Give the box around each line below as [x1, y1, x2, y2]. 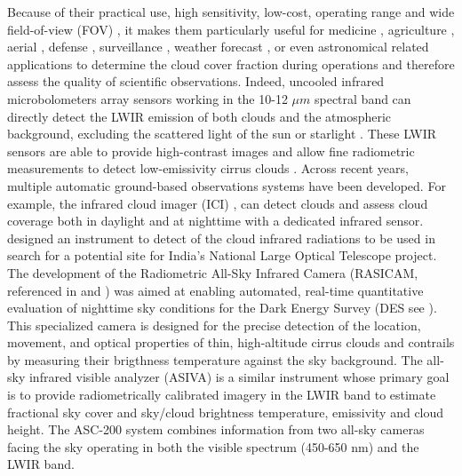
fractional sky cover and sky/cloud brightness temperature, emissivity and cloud [7, 402, 444, 421]
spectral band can [314, 89, 411, 107]
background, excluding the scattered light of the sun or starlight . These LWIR [7, 124, 437, 143]
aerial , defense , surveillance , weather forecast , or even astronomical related [7, 37, 429, 56]
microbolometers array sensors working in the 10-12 [7, 89, 288, 107]
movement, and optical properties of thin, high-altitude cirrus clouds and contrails [7, 333, 455, 352]
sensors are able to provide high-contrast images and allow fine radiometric [7, 141, 415, 160]
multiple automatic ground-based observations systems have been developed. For [7, 176, 446, 194]
